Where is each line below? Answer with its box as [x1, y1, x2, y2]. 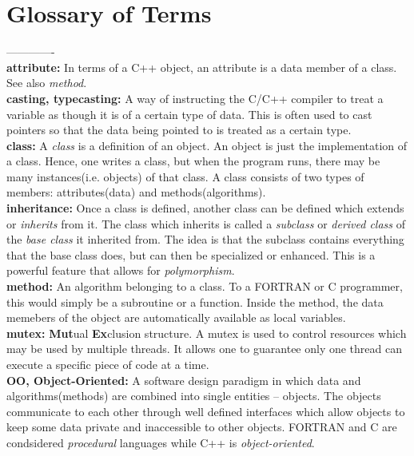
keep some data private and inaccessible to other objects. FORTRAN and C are [6, 418, 397, 435]
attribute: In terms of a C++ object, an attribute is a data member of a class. [6, 58, 397, 75]
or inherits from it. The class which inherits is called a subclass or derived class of [6, 215, 405, 232]
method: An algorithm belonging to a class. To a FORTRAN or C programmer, [6, 278, 403, 295]
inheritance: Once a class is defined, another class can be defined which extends [6, 200, 404, 216]
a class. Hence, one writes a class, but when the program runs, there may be [6, 153, 380, 169]
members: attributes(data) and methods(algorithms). [6, 184, 266, 200]
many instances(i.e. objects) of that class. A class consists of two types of [6, 168, 364, 184]
